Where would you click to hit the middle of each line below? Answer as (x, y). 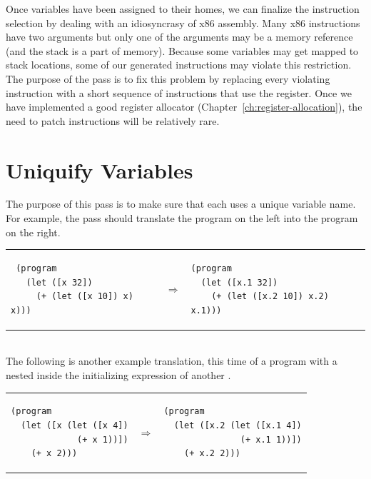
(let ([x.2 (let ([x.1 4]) (238, 425)
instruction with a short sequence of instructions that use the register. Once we (179, 92)
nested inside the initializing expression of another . (118, 375)
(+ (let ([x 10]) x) (85, 297)
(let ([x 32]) (59, 282)
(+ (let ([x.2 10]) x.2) (270, 297)
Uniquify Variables (100, 170)
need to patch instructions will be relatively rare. (113, 120)
